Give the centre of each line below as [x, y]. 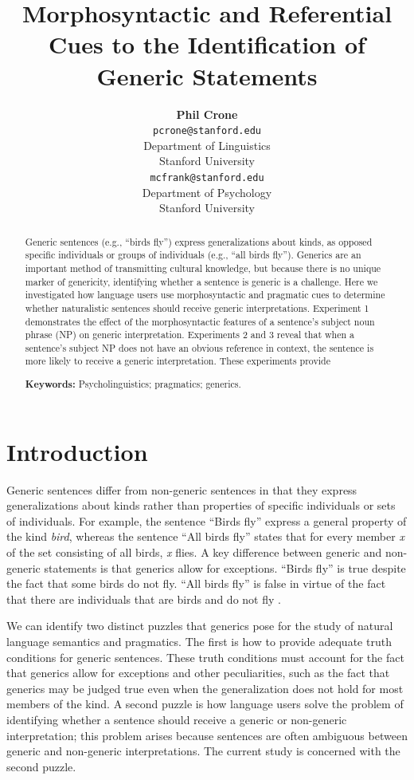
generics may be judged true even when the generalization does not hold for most [205, 688]
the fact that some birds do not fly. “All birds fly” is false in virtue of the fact [196, 583]
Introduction [77, 451]
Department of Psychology [207, 192]
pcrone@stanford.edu [207, 131]
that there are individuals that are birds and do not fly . [144, 599]
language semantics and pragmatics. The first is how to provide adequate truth [199, 641]
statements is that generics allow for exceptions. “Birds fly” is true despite [225, 567]
